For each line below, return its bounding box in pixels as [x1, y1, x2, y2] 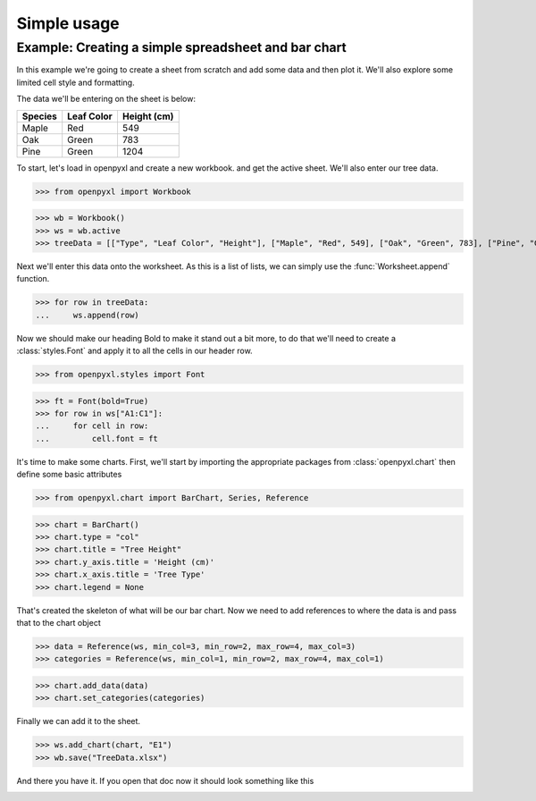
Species [21, 110, 58, 122]
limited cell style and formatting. [16, 77, 135, 88]
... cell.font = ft [35, 434, 158, 443]
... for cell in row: [35, 421, 149, 431]
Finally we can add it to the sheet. [16, 716, 141, 727]
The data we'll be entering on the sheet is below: [16, 94, 197, 105]
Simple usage [16, 13, 120, 33]
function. [16, 274, 50, 284]
